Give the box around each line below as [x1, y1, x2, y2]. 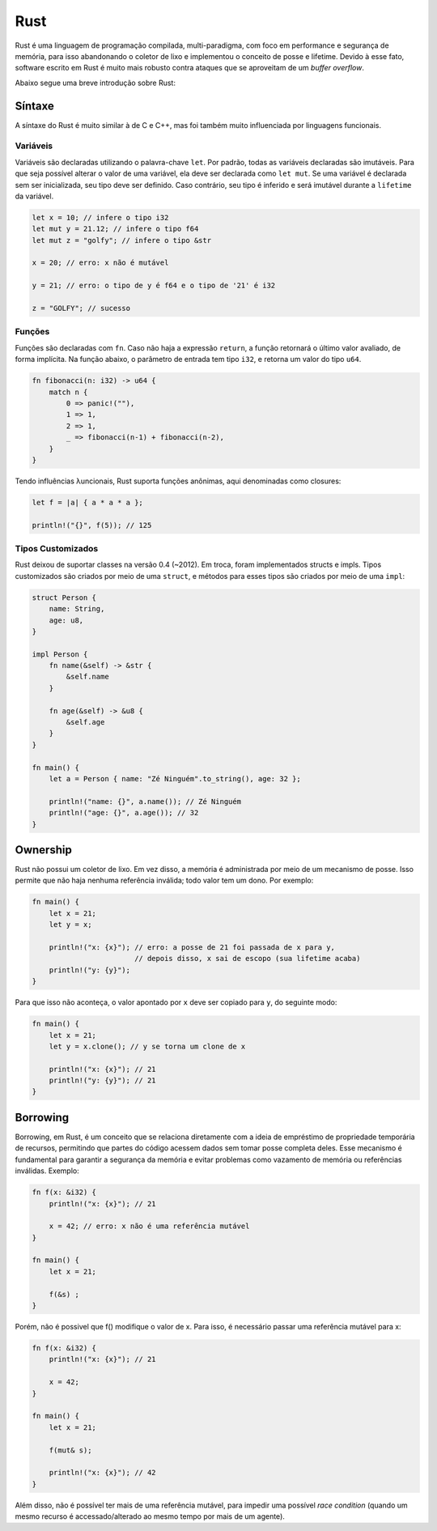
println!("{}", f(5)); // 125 [32, 521, 152, 529]
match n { [49, 387, 88, 397]
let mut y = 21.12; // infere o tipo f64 [32, 224, 199, 234]
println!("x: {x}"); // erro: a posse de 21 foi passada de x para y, [49, 943, 336, 951]
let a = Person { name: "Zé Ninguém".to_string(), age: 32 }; [49, 774, 301, 783]
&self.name [66, 672, 109, 682]
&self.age [66, 717, 105, 727]
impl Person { [32, 649, 88, 659]
